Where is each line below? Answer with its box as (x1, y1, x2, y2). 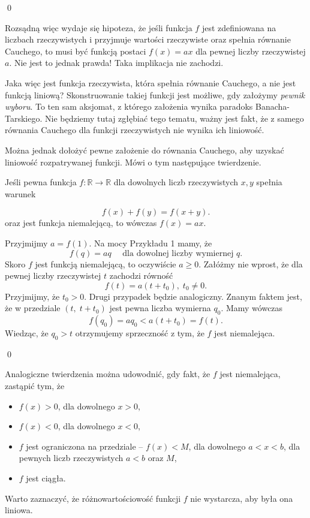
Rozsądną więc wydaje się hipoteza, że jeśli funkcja (5, 21, 192, 34)
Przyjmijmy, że (5, 290, 60, 302)
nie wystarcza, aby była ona (190, 492, 293, 504)
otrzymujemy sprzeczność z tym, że (75, 327, 204, 339)
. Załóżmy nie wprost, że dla (198, 257, 303, 270)
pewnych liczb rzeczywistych (19, 451, 124, 464)
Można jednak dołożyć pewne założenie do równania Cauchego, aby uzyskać (5, 143, 284, 156)
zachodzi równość (109, 269, 173, 282)
